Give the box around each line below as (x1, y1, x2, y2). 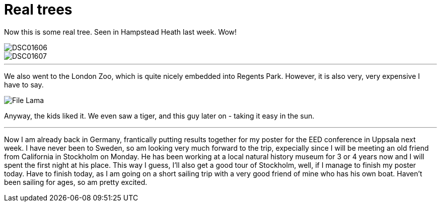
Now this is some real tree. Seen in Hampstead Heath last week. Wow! (4, 27, 237, 36)
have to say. (4, 80, 44, 89)
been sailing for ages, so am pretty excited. (4, 177, 148, 186)
